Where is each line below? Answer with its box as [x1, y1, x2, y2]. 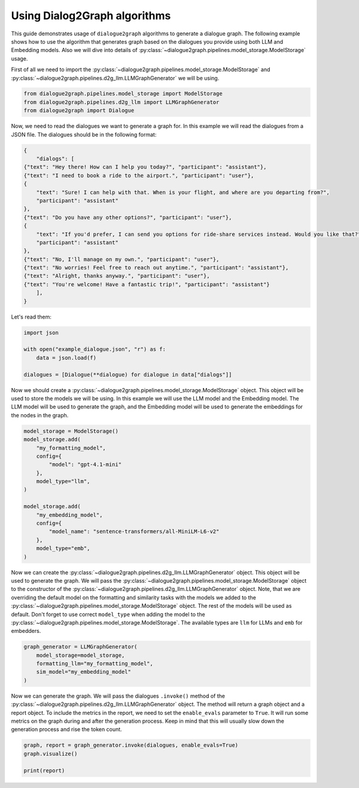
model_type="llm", [36, 478, 90, 485]
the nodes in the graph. [11, 411, 69, 419]
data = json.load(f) [36, 354, 97, 361]
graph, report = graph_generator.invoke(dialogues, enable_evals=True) [23, 742, 239, 748]
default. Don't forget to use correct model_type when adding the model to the [11, 611, 206, 618]
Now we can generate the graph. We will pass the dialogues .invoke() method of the [11, 692, 226, 699]
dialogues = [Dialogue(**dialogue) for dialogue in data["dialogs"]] [23, 371, 232, 378]
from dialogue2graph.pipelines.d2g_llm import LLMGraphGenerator [23, 99, 220, 105]
